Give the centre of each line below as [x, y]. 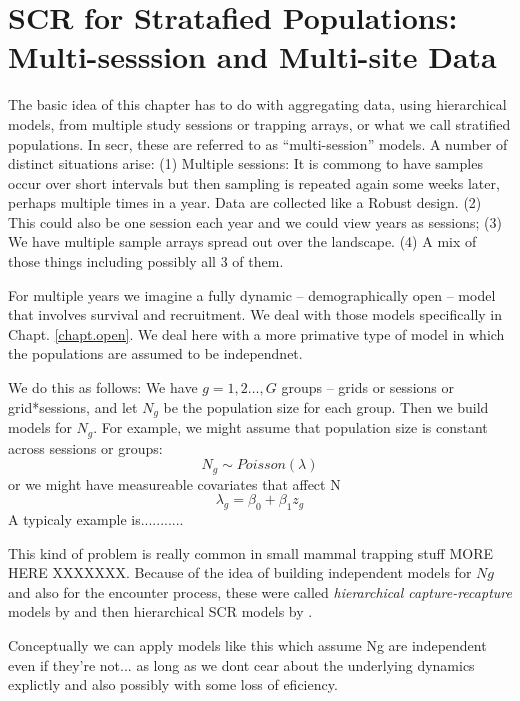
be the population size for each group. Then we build [326, 406]
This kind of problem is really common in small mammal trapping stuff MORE [250, 552]
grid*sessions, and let [73, 406]
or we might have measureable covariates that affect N [174, 483]
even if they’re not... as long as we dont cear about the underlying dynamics [241, 664]
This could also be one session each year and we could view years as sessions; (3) [255, 221]
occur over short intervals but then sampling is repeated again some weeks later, [254, 182]
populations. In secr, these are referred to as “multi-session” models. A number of [258, 143]
